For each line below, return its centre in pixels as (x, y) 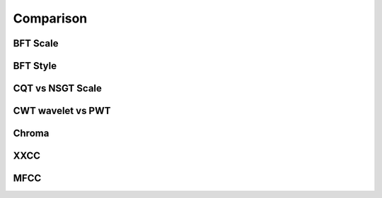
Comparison (50, 18)
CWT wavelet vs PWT (62, 111)
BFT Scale (36, 43)
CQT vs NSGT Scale (58, 88)
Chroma (31, 134)
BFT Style (35, 66)
